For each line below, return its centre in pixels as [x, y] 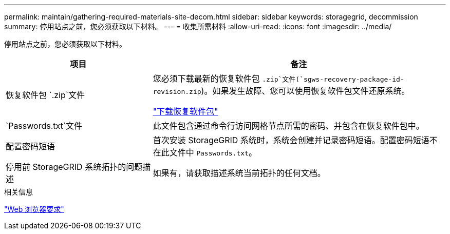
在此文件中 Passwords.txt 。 [205, 152]
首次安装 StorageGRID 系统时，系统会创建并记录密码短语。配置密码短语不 [295, 140]
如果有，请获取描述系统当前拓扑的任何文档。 [239, 173]
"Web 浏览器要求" [34, 209]
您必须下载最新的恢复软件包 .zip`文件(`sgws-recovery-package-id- [278, 79]
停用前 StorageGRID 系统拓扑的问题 [74, 167]
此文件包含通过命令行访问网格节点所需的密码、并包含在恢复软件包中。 [288, 126]
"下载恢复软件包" [185, 111]
